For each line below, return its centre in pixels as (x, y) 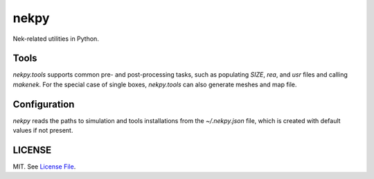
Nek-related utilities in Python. (56, 39)
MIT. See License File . (44, 167)
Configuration (44, 104)
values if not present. (43, 131)
